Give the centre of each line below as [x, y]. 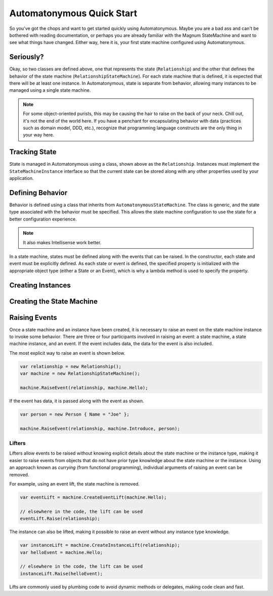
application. [21, 178]
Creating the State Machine [54, 301]
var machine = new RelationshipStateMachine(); [80, 374]
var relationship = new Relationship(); [71, 366]
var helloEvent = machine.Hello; [61, 552]
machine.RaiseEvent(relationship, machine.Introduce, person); [100, 429]
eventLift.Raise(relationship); [60, 519]
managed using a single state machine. [50, 90]
